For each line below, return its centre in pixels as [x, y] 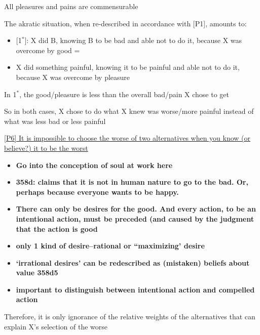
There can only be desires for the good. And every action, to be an [136, 209]
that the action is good [57, 228]
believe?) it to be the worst [46, 148]
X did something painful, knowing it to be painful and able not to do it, [128, 67]
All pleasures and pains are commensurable [71, 6]
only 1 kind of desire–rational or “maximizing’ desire [110, 246]
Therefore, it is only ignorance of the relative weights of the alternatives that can [130, 317]
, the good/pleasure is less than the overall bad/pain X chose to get [124, 94]
